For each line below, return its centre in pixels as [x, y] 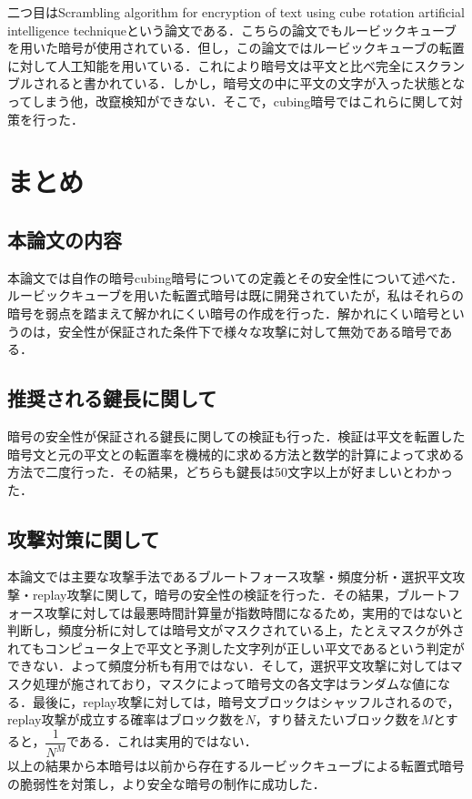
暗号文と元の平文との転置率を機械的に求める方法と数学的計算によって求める [236, 454]
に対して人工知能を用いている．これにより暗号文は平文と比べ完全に [211, 65]
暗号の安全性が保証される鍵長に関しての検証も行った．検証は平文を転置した [236, 435]
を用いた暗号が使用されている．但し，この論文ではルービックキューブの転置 [236, 48]
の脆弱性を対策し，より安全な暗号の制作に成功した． [166, 783]
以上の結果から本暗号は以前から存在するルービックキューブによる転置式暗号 [236, 766]
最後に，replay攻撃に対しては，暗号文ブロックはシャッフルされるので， [246, 701]
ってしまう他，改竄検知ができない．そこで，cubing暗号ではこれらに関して [229, 101]
